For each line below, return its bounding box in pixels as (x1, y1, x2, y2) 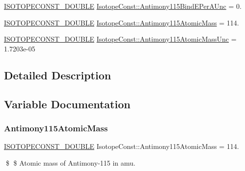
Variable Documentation (4, 96, 131, 111)
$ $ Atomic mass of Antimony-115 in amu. (5, 157, 136, 168)
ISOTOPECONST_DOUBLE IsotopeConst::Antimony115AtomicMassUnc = (4, 34, 237, 44)
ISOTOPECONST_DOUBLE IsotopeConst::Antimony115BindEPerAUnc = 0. (4, 1, 242, 11)
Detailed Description (4, 67, 111, 82)
